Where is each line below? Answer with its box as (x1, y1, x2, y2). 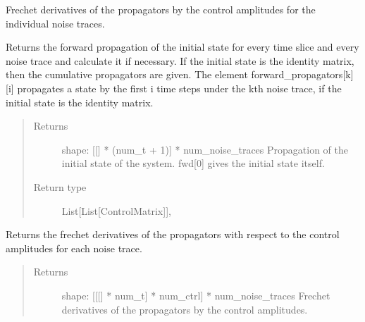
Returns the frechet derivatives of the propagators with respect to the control (6, 227, 340, 242)
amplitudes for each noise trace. (6, 240, 142, 255)
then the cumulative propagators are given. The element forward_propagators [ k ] (6, 67, 354, 82)
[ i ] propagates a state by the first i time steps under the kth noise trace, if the (6, 80, 342, 95)
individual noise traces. (6, 16, 105, 30)
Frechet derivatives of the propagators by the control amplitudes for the (6, 2, 316, 16)
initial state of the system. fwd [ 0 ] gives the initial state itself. (61, 156, 325, 171)
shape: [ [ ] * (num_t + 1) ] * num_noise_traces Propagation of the (61, 142, 348, 156)
